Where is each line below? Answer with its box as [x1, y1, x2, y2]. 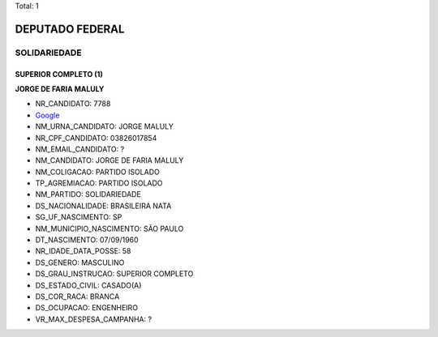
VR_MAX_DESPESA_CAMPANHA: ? [35, 314, 152, 324]
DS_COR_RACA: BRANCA [35, 292, 120, 301]
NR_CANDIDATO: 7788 [35, 99, 111, 109]
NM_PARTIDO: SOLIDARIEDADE [35, 190, 141, 199]
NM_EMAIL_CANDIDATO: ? [35, 144, 125, 154]
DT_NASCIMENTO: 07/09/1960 [35, 235, 139, 245]
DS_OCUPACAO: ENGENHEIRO [35, 303, 138, 313]
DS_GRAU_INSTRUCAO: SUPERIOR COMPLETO [35, 269, 194, 279]
